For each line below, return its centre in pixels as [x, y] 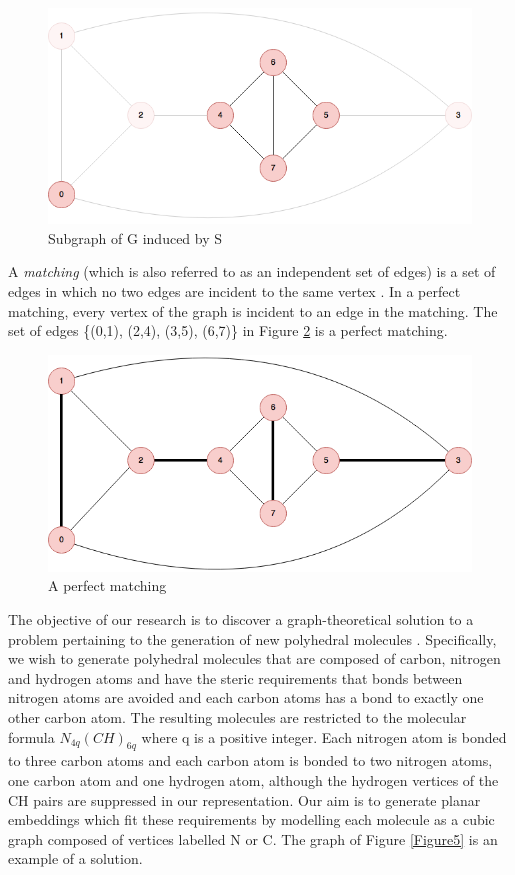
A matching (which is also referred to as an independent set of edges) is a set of [252, 271]
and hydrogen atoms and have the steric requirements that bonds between [235, 677]
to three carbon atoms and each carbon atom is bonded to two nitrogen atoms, [250, 760]
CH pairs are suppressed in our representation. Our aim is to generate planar [244, 799]
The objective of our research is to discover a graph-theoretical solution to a [241, 619]
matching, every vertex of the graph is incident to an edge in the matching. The [253, 310]
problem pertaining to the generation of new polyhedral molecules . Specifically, [252, 638]
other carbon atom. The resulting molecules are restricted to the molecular [237, 716]
